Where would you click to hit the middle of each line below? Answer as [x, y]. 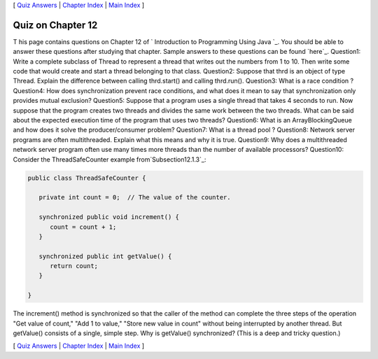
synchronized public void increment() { [109, 217]
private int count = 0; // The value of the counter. [135, 197]
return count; [74, 266]
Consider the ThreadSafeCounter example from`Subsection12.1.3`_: [110, 159]
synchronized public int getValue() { [105, 256]
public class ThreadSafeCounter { [87, 178]
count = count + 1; [83, 227]
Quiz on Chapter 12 [55, 25]
